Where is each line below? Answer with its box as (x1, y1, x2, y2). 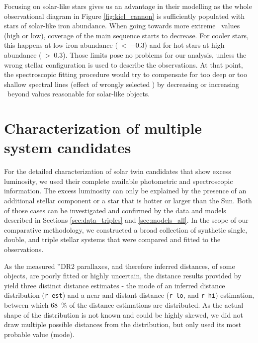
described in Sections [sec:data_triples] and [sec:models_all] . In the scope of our (4, 215, 249, 225)
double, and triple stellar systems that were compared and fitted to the (4, 234, 221, 245)
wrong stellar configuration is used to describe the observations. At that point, (4, 59, 243, 70)
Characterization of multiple (4, 118, 202, 138)
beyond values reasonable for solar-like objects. (7, 88, 150, 99)
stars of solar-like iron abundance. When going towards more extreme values (4, 20, 240, 31)
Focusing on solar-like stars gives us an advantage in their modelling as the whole (4, 1, 252, 11)
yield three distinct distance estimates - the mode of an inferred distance (4, 280, 225, 290)
